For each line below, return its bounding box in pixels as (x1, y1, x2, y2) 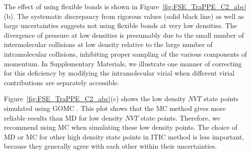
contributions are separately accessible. (4, 77, 119, 87)
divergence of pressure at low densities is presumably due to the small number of (4, 30, 244, 40)
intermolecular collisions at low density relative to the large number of (4, 39, 213, 49)
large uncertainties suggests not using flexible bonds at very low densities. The (4, 20, 237, 31)
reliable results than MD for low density (4, 112, 123, 123)
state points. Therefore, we (140, 112, 220, 123)
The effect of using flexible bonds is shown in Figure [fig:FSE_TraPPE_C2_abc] (4, 1, 247, 11)
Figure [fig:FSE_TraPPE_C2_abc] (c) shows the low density (4, 93, 186, 104)
